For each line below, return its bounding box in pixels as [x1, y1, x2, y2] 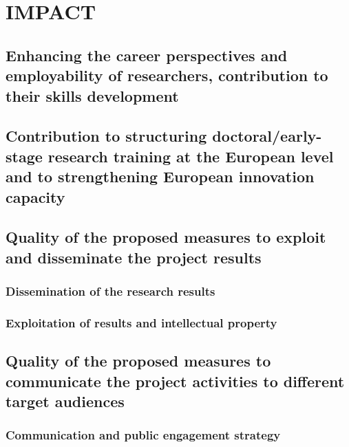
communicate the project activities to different [6, 370, 345, 391]
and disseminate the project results [6, 246, 262, 268]
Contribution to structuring [6, 125, 207, 146]
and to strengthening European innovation [6, 166, 315, 187]
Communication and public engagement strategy [6, 426, 281, 444]
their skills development [6, 85, 179, 106]
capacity [6, 186, 65, 207]
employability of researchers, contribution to [6, 65, 328, 86]
